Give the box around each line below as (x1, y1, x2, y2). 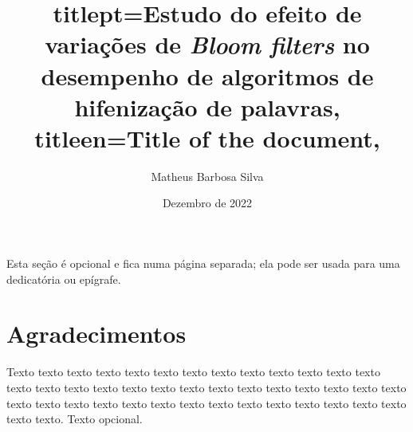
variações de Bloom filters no (45, 28, 370, 61)
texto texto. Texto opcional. (6, 410, 143, 427)
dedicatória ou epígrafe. (6, 270, 121, 287)
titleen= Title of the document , (34, 121, 380, 154)
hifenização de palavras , (74, 90, 340, 123)
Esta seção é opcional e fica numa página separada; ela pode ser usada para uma (6, 255, 400, 272)
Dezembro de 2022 (162, 194, 253, 211)
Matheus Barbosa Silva (151, 167, 264, 184)
